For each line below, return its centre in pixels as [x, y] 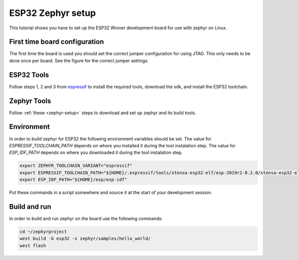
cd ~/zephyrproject [43, 231]
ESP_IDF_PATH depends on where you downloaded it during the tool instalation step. [96, 153]
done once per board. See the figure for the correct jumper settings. [79, 61]
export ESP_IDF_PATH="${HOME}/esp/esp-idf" [74, 180]
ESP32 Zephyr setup [53, 13]
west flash [33, 245]
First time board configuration [57, 42]
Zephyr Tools [30, 101]
